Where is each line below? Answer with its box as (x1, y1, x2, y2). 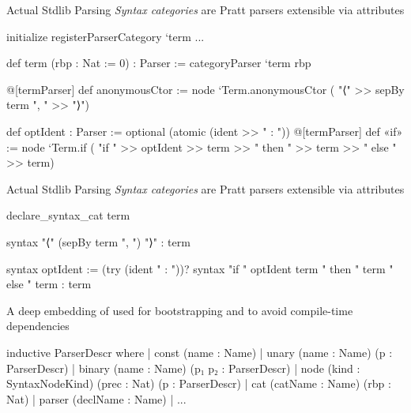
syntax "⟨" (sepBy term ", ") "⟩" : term (6, 233, 190, 250)
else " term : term (6, 276, 92, 292)
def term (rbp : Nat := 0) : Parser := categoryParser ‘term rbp (6, 54, 311, 71)
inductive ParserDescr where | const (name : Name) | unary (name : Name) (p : (6, 344, 393, 360)
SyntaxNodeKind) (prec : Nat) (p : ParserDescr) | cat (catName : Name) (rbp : (6, 375, 391, 392)
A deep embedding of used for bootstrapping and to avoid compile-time (6, 302, 353, 318)
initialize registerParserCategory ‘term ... (6, 28, 205, 44)
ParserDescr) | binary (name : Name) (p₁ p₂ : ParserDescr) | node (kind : (6, 359, 360, 376)
